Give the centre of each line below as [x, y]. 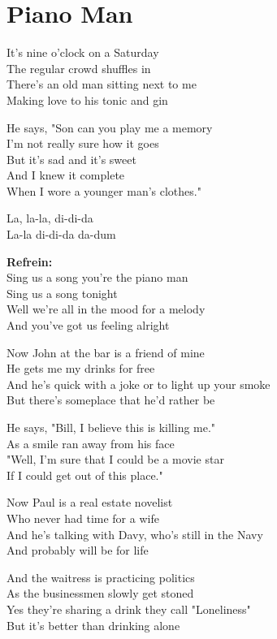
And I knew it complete [66, 175]
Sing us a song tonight [62, 293]
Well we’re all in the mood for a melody [106, 309]
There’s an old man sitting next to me [102, 84]
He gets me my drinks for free [81, 368]
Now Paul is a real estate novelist [90, 502]
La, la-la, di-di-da [50, 218]
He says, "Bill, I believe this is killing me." [111, 427]
